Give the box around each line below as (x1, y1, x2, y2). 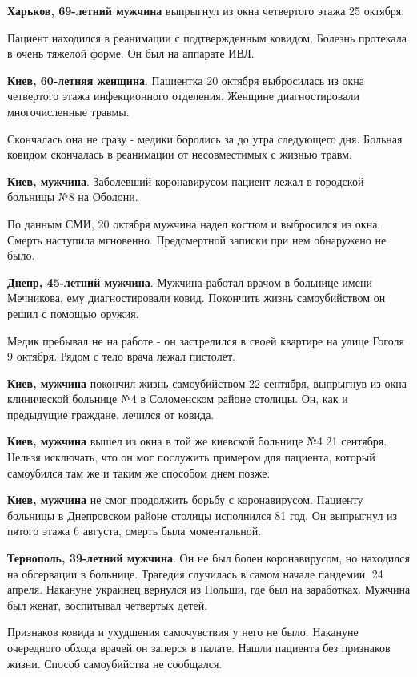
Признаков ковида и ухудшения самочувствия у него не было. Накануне (7, 623, 359, 640)
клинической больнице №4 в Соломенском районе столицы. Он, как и (7, 390, 348, 407)
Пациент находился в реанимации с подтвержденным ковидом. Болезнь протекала (7, 29, 407, 46)
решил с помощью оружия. (7, 304, 139, 321)
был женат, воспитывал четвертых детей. (7, 596, 208, 613)
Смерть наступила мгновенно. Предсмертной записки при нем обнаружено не (7, 231, 387, 248)
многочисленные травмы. (7, 103, 130, 119)
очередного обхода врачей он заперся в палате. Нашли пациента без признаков (7, 639, 391, 655)
